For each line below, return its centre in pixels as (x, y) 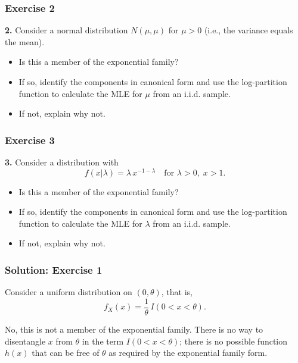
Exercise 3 (30, 140)
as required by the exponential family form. (188, 353)
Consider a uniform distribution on (69, 292)
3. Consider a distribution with (62, 162)
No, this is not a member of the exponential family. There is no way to (134, 329)
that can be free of (66, 353)
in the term (103, 341)
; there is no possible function (234, 341)
